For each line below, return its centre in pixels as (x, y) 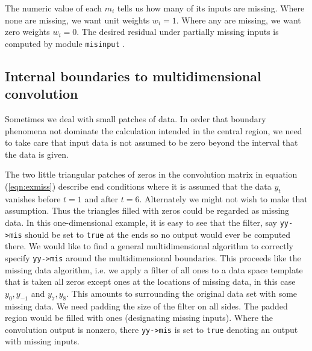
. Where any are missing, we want (239, 20)
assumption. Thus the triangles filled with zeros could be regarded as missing (147, 210)
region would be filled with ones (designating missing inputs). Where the (139, 318)
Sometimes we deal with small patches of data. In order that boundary (136, 119)
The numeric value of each (54, 8)
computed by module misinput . (65, 43)
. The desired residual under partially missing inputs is (178, 32)
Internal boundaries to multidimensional (133, 76)
